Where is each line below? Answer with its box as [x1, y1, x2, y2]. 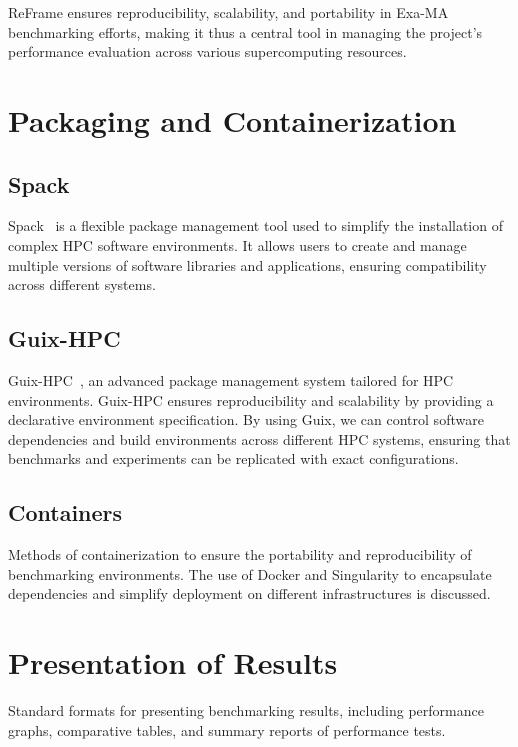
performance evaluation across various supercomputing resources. [8, 41, 407, 62]
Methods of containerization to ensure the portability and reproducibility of [8, 544, 472, 565]
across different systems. [8, 274, 156, 295]
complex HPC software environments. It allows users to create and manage [8, 234, 467, 255]
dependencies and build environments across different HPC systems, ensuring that [8, 428, 511, 449]
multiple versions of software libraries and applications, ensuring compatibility [8, 254, 487, 275]
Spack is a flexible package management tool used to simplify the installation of [8, 215, 503, 236]
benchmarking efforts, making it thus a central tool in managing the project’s [8, 21, 483, 42]
